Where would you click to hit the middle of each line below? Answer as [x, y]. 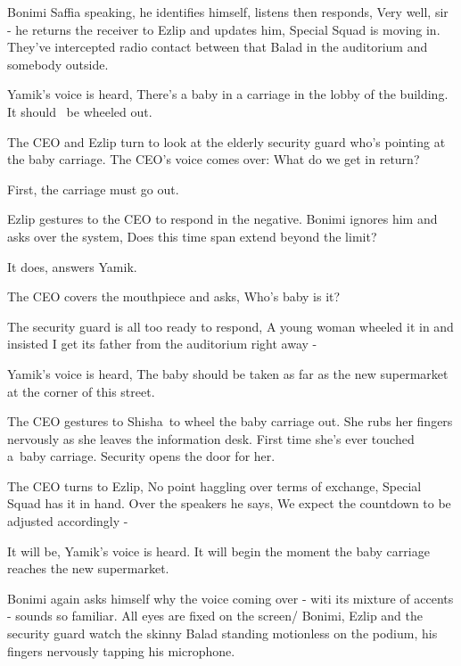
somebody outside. [58, 64]
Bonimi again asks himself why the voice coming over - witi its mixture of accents [230, 598]
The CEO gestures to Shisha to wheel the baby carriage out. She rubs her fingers [230, 421]
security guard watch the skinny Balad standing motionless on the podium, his [222, 633]
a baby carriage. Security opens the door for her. [141, 456]
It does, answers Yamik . [72, 266]
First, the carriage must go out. [93, 189]
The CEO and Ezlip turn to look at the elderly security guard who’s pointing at [226, 141]
